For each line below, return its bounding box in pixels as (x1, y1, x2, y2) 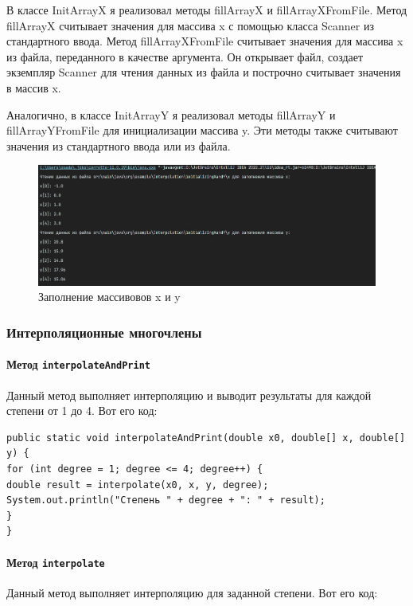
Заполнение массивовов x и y (38, 288, 181, 305)
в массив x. (6, 79, 61, 96)
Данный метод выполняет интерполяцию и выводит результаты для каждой (6, 386, 372, 403)
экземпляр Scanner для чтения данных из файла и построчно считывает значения (6, 64, 401, 80)
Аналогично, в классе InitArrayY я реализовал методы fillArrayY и (6, 106, 336, 123)
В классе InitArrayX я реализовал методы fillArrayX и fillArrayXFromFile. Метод (6, 2, 407, 18)
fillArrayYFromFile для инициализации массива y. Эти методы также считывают (6, 122, 398, 139)
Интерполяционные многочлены (6, 322, 202, 342)
